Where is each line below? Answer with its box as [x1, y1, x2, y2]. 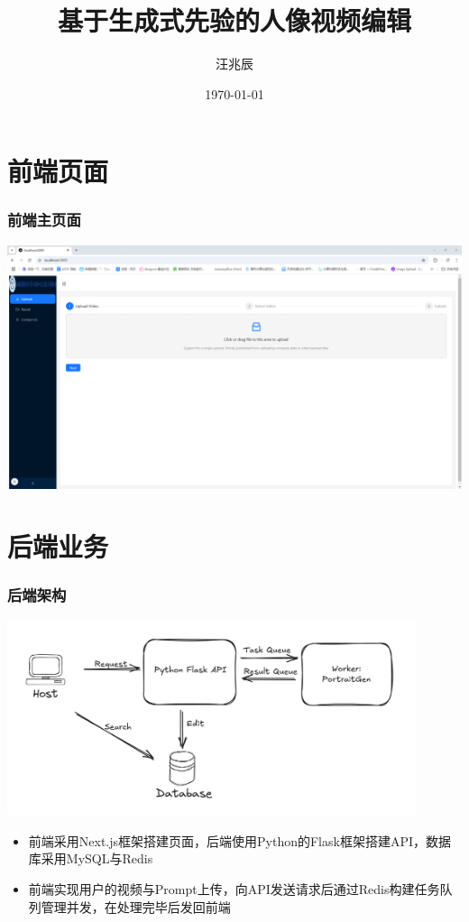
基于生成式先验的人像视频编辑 [57, 2, 411, 39]
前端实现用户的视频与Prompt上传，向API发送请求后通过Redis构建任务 [28, 879, 440, 898]
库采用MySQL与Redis [28, 849, 153, 868]
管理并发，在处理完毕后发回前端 [41, 897, 231, 916]
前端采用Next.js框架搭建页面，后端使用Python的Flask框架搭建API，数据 [28, 831, 452, 850]
